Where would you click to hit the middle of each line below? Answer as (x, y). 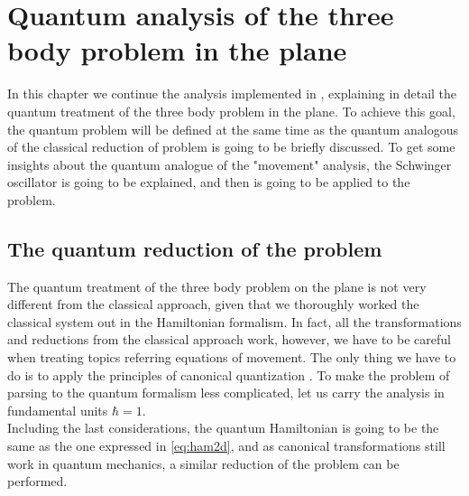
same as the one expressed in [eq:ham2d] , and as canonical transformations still (226, 446)
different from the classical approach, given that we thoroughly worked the (213, 304)
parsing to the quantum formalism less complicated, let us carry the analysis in (226, 393)
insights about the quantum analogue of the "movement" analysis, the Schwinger (230, 164)
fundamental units (58, 410)
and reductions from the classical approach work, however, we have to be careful (229, 339)
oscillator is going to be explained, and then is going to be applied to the (209, 182)
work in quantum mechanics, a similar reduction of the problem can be (203, 463)
